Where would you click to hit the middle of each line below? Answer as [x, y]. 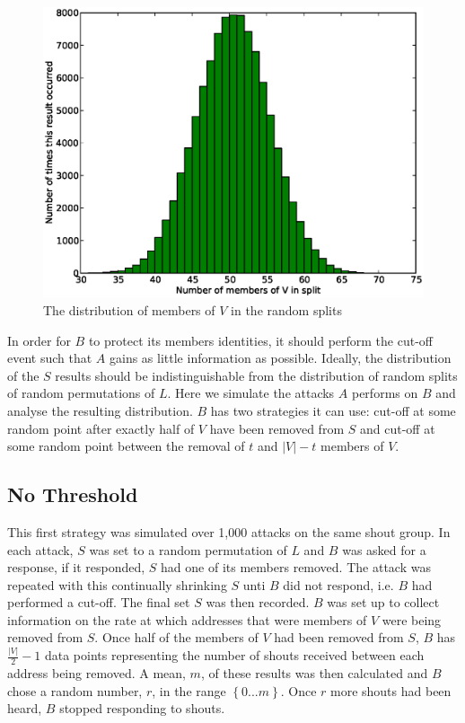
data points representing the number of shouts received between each [234, 655]
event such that [50, 358]
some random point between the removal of [126, 446]
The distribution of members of [129, 309]
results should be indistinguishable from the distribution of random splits [256, 375]
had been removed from [339, 637]
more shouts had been [391, 690]
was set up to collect [383, 602]
